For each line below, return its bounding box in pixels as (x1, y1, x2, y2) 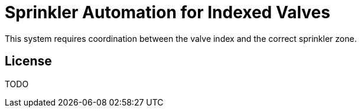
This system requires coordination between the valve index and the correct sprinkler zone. (5, 33, 357, 44)
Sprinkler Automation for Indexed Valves (5, 2, 330, 22)
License (5, 54, 52, 69)
